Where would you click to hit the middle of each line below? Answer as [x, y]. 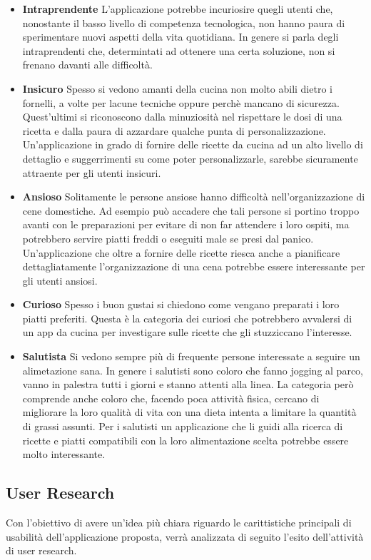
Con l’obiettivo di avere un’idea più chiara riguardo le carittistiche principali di [179, 523]
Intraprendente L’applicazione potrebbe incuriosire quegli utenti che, [178, 9]
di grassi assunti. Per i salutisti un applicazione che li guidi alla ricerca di [183, 426]
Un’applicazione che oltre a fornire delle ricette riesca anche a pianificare [181, 252]
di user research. [41, 550]
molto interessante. [64, 454]
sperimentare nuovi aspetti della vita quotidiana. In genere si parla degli [181, 37]
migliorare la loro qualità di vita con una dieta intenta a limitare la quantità [189, 412]
